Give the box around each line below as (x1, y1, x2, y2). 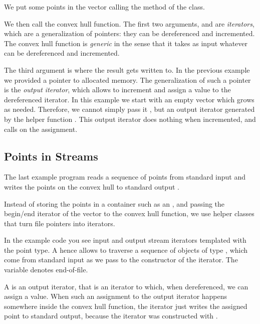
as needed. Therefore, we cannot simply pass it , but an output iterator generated (4, 104, 255, 114)
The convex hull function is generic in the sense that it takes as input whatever (4, 38, 248, 48)
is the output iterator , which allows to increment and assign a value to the (4, 84, 231, 95)
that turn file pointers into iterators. (4, 218, 115, 228)
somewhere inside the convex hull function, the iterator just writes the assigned (4, 300, 247, 311)
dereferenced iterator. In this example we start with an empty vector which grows (4, 94, 254, 104)
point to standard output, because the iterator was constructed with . (4, 310, 218, 321)
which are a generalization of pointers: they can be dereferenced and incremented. (4, 28, 255, 39)
